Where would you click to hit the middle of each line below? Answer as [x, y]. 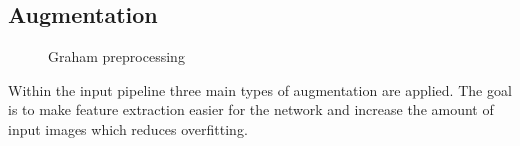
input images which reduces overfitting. [128, 128]
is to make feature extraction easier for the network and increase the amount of [251, 109]
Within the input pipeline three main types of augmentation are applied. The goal [260, 89]
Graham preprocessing [116, 56]
